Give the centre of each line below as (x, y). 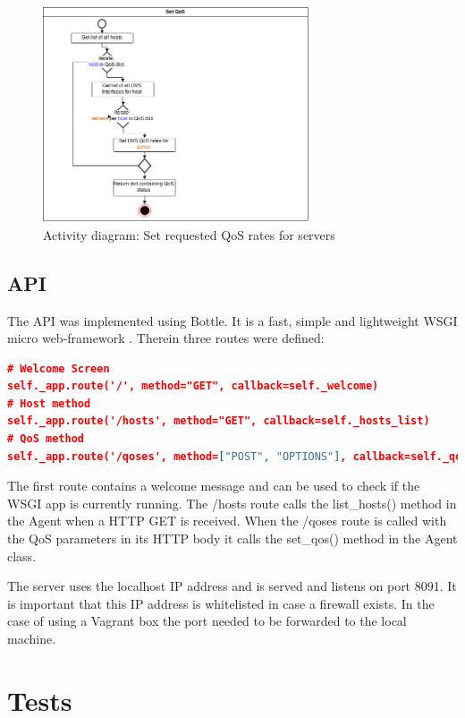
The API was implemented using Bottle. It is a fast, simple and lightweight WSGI (232, 320)
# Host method (49, 403)
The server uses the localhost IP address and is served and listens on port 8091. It (232, 586)
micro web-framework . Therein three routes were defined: (166, 338)
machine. (32, 638)
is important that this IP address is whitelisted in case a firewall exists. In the (221, 603)
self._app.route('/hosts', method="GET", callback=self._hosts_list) (219, 421)
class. (22, 556)
